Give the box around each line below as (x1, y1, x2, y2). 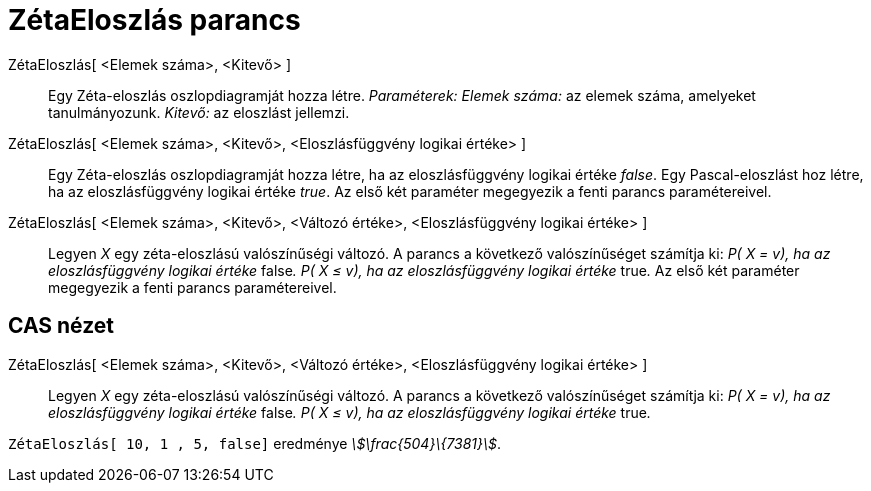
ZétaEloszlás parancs (8, 3, 301, 37)
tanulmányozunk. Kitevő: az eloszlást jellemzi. (48, 103, 350, 121)
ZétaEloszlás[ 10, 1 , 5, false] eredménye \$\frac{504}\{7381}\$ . (8, 434, 502, 452)
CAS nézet (8, 313, 115, 339)
